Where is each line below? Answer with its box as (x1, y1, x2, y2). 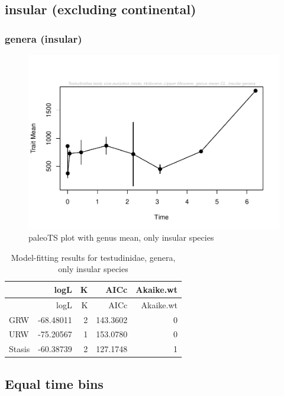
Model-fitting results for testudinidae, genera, (11, 251, 176, 263)
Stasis (9, 343, 30, 355)
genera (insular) (5, 31, 82, 46)
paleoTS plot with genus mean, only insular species (28, 231, 214, 244)
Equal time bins (5, 374, 104, 392)
